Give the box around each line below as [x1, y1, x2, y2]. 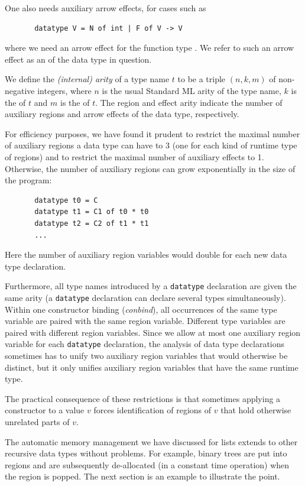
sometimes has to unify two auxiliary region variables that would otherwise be [5, 349, 288, 362]
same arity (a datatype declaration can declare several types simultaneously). [5, 291, 286, 303]
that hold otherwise [220, 404, 291, 416]
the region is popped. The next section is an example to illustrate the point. [5, 470, 280, 482]
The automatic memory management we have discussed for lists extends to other [5, 435, 298, 448]
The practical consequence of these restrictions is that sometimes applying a [5, 392, 281, 404]
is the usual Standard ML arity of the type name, [102, 84, 281, 96]
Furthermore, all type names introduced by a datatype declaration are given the [5, 280, 297, 292]
